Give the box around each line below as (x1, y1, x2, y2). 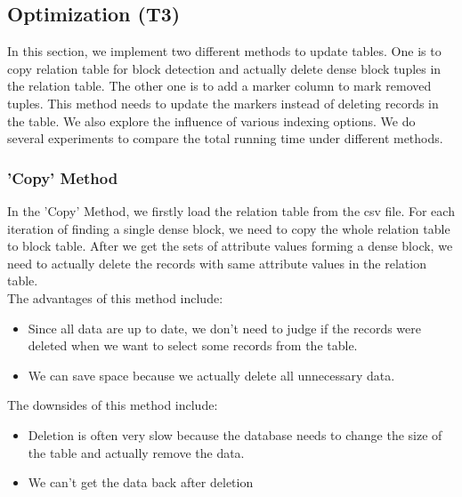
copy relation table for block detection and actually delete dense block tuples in (7, 59, 442, 77)
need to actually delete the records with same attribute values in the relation (7, 253, 426, 272)
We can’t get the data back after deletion (28, 473, 254, 492)
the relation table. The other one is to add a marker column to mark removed (7, 76, 432, 95)
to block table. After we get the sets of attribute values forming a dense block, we (7, 236, 453, 255)
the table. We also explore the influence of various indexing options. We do (7, 111, 416, 130)
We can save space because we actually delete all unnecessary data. (28, 365, 395, 384)
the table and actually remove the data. (28, 443, 245, 461)
